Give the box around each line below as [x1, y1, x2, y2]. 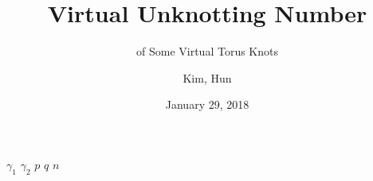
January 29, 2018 [165, 96, 249, 113]
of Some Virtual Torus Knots [136, 43, 278, 60]
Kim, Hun [183, 69, 232, 86]
